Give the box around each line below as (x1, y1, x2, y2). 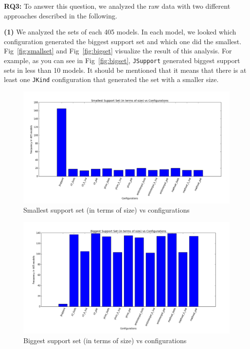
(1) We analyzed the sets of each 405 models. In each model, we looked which (4, 27, 236, 37)
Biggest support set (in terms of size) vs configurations (23, 335, 187, 345)
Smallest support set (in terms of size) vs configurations (23, 205, 190, 215)
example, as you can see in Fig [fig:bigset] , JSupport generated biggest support (4, 55, 240, 65)
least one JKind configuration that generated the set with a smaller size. (4, 74, 219, 84)
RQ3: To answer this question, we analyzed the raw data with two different (4, 1, 231, 11)
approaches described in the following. (4, 10, 117, 20)
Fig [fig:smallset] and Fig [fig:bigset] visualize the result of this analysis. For (4, 46, 232, 56)
